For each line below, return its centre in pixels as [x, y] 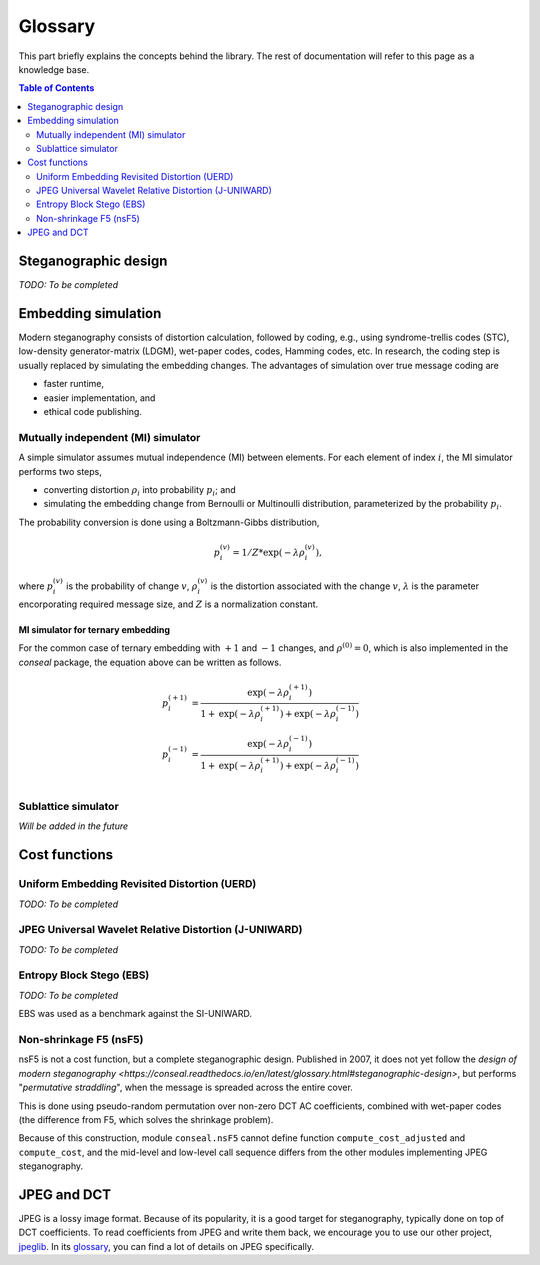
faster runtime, [74, 384]
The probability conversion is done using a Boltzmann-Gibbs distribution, [169, 522]
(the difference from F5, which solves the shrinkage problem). [146, 1119]
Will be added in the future [73, 826]
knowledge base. [54, 69]
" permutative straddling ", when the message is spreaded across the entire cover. [186, 1087]
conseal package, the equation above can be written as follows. [150, 662]
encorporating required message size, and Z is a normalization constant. [168, 604]
